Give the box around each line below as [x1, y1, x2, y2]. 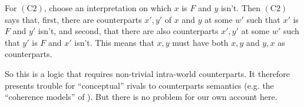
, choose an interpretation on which [44, 2, 172, 14]
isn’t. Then [220, 2, 260, 14]
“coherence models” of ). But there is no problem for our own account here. [5, 91, 277, 103]
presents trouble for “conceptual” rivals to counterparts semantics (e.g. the [5, 79, 274, 91]
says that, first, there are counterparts [5, 13, 142, 25]
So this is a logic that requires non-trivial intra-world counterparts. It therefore [5, 67, 290, 79]
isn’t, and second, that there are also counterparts [38, 25, 219, 37]
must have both [172, 36, 229, 48]
